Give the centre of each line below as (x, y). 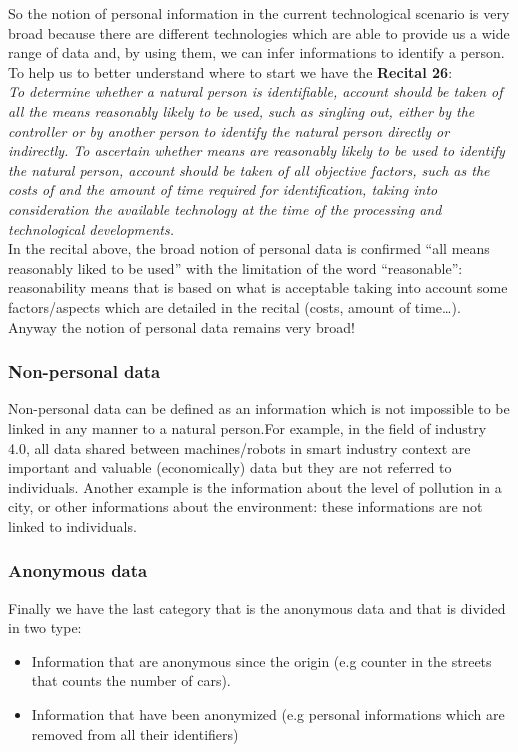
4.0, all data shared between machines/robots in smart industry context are (239, 447)
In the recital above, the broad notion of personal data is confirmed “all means (249, 248)
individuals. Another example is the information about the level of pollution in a (255, 486)
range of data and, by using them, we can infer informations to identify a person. (256, 52)
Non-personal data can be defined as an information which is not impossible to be (259, 408)
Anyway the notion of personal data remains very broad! (181, 326)
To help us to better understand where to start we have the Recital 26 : (230, 71)
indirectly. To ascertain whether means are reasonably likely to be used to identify (256, 150)
